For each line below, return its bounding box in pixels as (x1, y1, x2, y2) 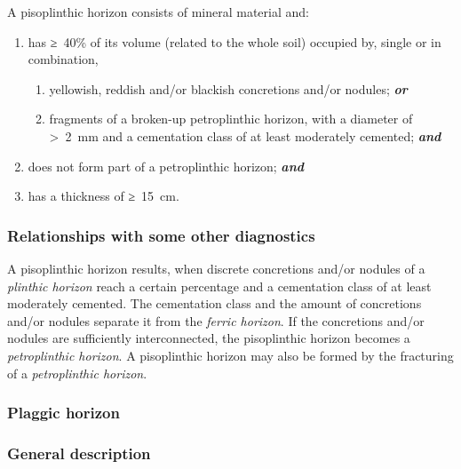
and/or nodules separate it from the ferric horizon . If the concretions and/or (7, 311, 425, 330)
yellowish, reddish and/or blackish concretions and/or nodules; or (49, 79, 408, 98)
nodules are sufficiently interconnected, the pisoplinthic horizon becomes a (7, 329, 410, 347)
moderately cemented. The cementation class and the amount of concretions (7, 294, 422, 313)
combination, (28, 50, 99, 68)
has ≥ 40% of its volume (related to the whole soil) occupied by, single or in (28, 32, 441, 51)
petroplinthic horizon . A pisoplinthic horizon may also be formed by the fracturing (7, 346, 454, 364)
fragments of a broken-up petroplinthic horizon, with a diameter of (49, 109, 413, 128)
